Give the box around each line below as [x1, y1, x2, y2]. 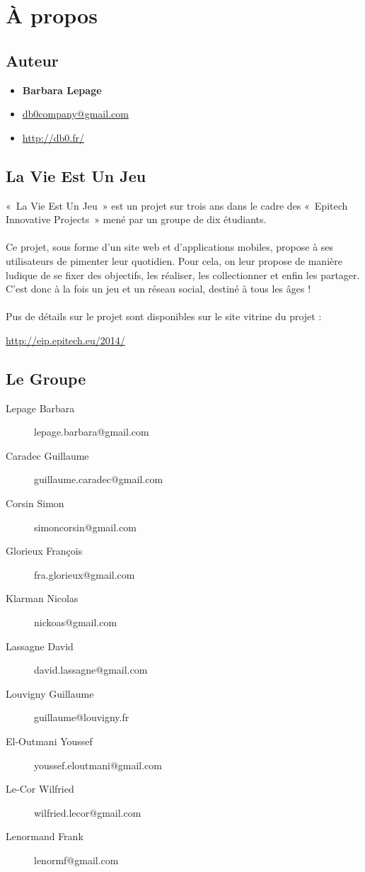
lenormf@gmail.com [34, 852, 119, 867]
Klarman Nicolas [6, 591, 79, 606]
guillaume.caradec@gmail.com [34, 472, 163, 487]
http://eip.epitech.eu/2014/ [6, 332, 125, 347]
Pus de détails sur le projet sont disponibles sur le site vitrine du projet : [6, 309, 322, 324]
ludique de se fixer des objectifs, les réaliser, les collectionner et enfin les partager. [6, 267, 360, 282]
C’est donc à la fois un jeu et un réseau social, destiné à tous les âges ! [6, 281, 311, 296]
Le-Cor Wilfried [6, 781, 74, 796]
